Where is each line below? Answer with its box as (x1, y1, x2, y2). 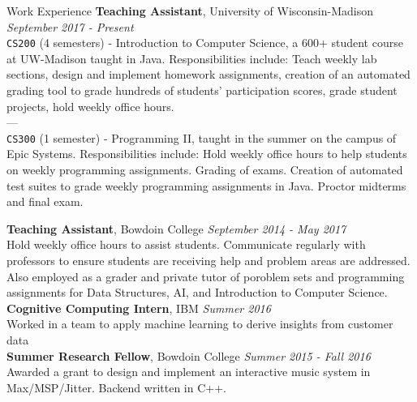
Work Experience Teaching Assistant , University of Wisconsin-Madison (6, 2, 374, 19)
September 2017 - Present (6, 18, 134, 35)
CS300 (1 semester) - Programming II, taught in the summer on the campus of (6, 129, 397, 146)
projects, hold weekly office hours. (6, 97, 174, 114)
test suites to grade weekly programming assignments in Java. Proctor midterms (6, 177, 406, 194)
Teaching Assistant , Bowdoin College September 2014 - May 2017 (6, 220, 346, 237)
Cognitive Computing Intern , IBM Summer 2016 (6, 299, 271, 316)
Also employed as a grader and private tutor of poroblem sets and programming (6, 267, 405, 284)
